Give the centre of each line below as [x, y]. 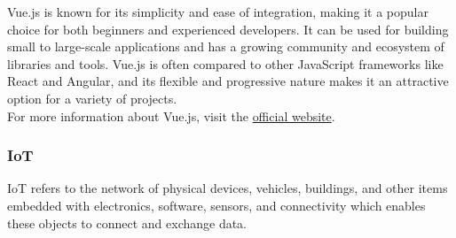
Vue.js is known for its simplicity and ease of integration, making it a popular [218, 12]
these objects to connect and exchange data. [127, 223]
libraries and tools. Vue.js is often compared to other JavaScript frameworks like [225, 63]
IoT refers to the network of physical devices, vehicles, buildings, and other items [228, 188]
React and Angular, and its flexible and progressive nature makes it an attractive [228, 81]
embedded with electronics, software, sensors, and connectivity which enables [216, 205]
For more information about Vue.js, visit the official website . [171, 115]
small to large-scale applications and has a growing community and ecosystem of [226, 46]
